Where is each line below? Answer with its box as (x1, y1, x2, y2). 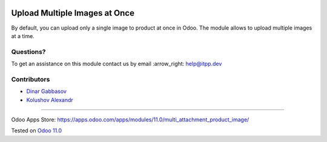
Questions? (11, 47, 46, 56)
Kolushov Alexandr (26, 96, 74, 103)
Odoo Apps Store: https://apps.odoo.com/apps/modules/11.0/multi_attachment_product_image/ (11, 115, 249, 123)
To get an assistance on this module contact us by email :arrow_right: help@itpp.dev (11, 60, 222, 68)
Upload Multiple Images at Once (11, 8, 134, 18)
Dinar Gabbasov (26, 88, 67, 95)
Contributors (11, 75, 50, 83)
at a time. (11, 32, 35, 39)
